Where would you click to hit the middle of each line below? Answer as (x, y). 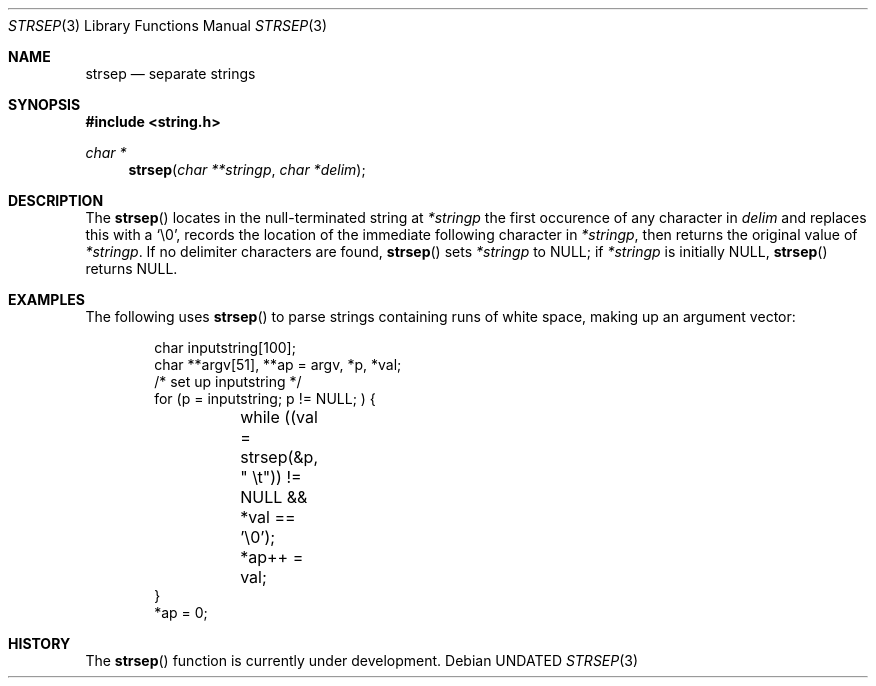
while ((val (279, 417)
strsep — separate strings (170, 73)
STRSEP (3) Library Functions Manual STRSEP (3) (168, 25)
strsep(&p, (279, 457)
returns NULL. (131, 268)
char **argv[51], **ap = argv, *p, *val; (278, 364)
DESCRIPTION (56, 200)
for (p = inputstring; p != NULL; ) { (265, 398)
